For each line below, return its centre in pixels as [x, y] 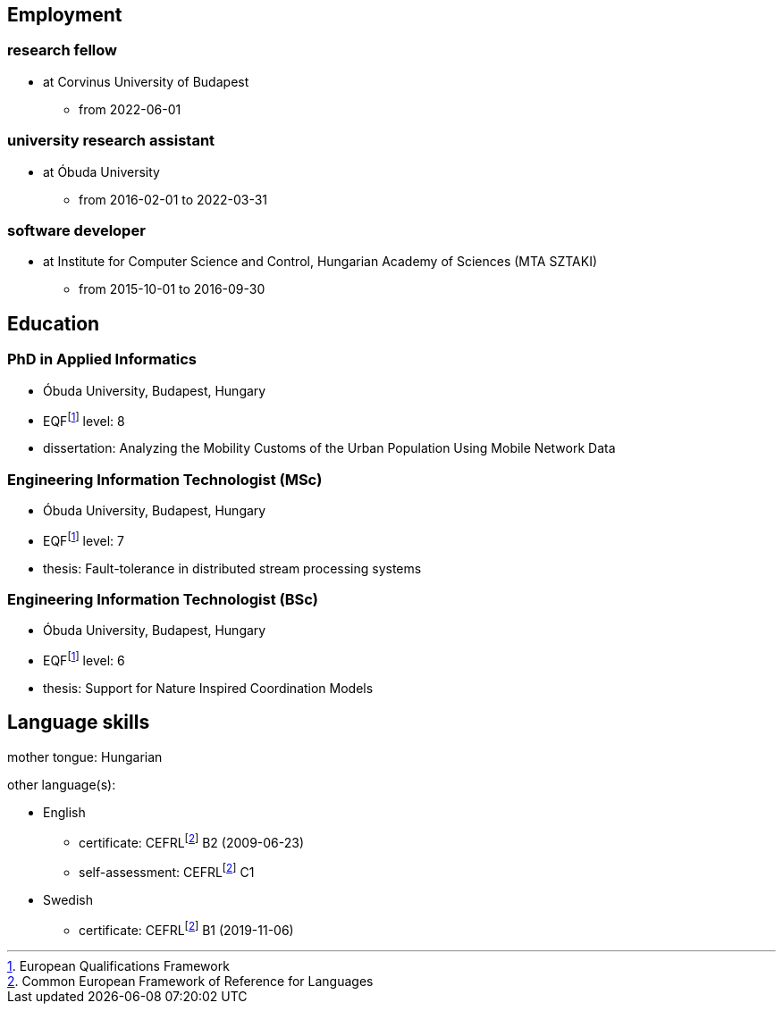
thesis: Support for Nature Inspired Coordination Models [208, 688]
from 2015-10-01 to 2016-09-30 [172, 289]
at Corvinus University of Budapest [146, 81]
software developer [76, 230]
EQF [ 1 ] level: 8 [84, 419]
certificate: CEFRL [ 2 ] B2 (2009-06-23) [192, 841]
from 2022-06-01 [130, 109]
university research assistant [111, 141]
